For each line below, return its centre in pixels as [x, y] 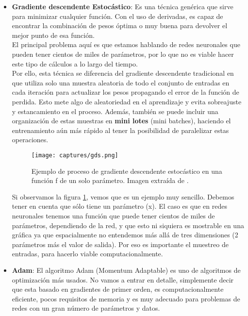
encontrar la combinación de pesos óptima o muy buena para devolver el [120, 25]
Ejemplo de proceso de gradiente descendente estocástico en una [127, 171]
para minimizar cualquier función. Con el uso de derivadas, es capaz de [117, 16]
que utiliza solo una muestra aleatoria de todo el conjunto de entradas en [121, 82]
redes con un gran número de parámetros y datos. [86, 308]
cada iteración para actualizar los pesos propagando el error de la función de [125, 92]
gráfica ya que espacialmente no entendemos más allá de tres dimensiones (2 [125, 235]
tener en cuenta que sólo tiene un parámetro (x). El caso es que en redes [119, 206]
